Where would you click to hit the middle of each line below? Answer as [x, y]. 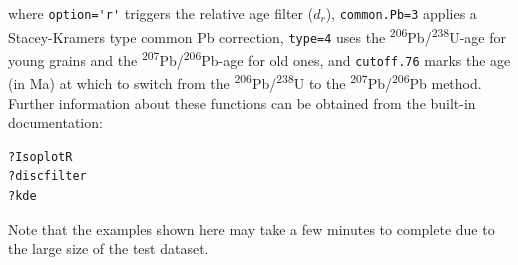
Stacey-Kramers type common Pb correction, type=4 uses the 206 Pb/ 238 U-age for [257, 35]
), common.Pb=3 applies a [401, 13]
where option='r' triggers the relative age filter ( [161, 13]
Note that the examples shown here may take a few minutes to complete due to [251, 228]
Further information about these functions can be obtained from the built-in [242, 102]
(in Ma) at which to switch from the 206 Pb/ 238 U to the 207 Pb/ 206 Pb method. [245, 81]
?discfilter [47, 176]
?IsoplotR [40, 156]
